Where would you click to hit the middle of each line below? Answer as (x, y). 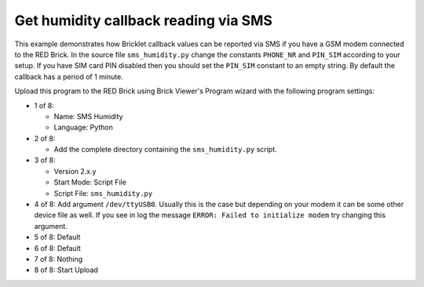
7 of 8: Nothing (58, 259)
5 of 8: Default (57, 237)
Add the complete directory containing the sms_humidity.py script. (166, 150)
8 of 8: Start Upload (66, 270)
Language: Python (84, 127)
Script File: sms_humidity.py (103, 193)
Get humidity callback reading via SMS (143, 20)
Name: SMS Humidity (88, 116)
